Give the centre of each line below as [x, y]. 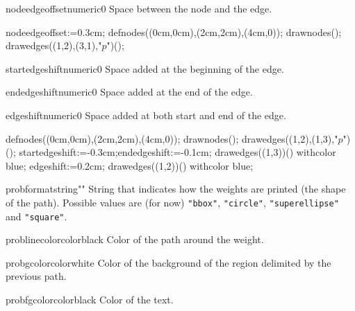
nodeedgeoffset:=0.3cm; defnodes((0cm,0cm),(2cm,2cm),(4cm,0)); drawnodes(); [174, 32]
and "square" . [36, 216]
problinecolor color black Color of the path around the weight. [135, 239]
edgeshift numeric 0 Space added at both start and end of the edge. [146, 115]
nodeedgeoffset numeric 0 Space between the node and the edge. [139, 8]
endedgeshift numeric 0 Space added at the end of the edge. [129, 92]
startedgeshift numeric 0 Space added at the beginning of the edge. [145, 68]
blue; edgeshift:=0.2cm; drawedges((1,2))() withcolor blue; [130, 165]
